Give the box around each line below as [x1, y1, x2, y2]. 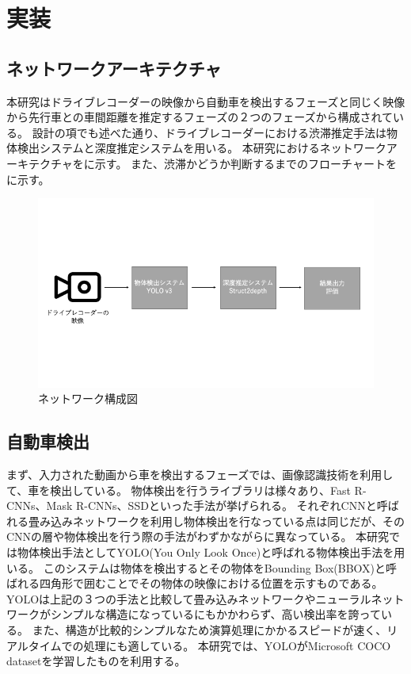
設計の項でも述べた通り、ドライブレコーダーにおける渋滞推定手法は [32, 124, 387, 140]
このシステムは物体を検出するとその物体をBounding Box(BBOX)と [43, 559, 386, 576]
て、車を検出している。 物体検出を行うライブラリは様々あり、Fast [6, 481, 351, 498]
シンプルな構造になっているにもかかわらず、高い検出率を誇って [50, 606, 381, 622]
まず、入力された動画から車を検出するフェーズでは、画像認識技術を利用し [6, 466, 394, 483]
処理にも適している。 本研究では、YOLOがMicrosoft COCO [83, 637, 391, 653]
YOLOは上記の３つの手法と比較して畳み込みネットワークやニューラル [6, 590, 371, 607]
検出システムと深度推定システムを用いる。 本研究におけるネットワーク [17, 140, 386, 156]
